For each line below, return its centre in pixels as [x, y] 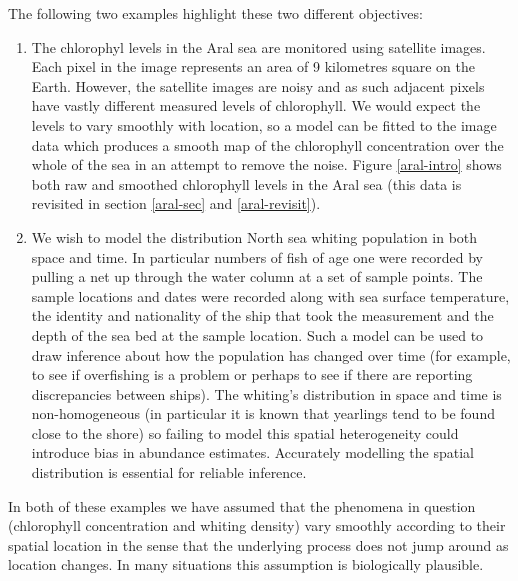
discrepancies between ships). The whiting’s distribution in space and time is [266, 393]
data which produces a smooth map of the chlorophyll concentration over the [267, 144]
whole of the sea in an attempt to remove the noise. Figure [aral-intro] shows [266, 164]
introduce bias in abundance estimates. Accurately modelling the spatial [252, 452]
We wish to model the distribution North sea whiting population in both [254, 236]
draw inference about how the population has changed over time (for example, [271, 354]
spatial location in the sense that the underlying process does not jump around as [258, 544]
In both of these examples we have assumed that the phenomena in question [242, 505]
